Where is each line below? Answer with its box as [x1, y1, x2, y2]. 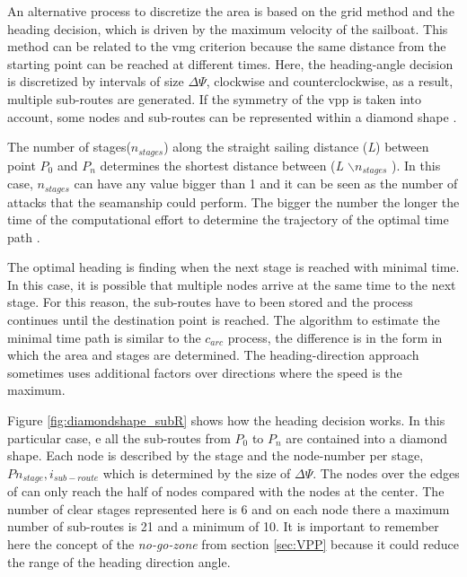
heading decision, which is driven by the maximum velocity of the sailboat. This [7, 19, 448, 38]
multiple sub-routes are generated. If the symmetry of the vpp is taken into [7, 89, 421, 108]
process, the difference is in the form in [227, 328, 443, 346]
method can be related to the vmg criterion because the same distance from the [7, 37, 446, 56]
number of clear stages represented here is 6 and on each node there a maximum [7, 499, 450, 518]
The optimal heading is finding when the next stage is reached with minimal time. [7, 258, 460, 276]
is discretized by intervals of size [7, 72, 184, 91]
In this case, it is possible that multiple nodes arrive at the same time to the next [7, 275, 456, 293]
